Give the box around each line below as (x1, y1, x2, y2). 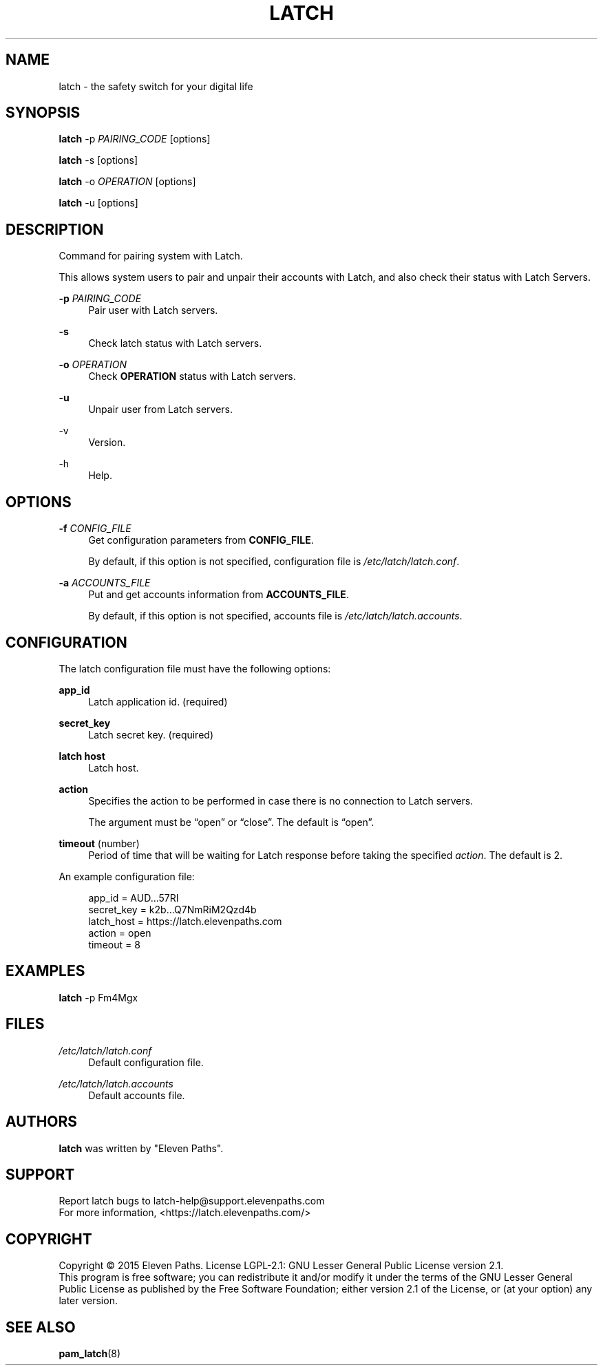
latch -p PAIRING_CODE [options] (59, 133, 211, 145)
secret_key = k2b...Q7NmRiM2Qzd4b (88, 903, 257, 915)
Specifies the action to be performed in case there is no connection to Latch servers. (88, 794, 474, 807)
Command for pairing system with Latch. (59, 250, 243, 262)
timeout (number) (59, 837, 140, 849)
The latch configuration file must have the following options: (59, 662, 331, 674)
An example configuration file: (59, 870, 195, 882)
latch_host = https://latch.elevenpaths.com (88, 915, 282, 927)
